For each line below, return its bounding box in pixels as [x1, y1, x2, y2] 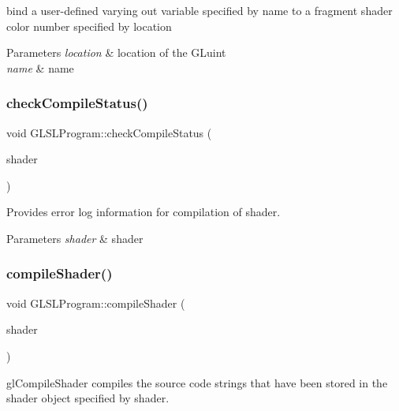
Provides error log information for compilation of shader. [6, 204, 281, 220]
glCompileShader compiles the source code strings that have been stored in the [6, 374, 388, 390]
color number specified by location [6, 17, 172, 34]
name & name [6, 59, 74, 76]
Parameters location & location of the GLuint [6, 44, 226, 61]
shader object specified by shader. [6, 390, 170, 406]
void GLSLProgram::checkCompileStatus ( [6, 124, 212, 140]
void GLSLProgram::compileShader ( [6, 294, 185, 311]
